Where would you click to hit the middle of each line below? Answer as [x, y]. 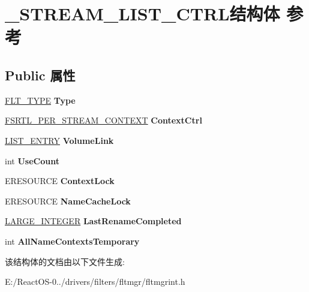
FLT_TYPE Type [40, 100]
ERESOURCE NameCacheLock [68, 201]
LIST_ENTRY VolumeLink [59, 140]
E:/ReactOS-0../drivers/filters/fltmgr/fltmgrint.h [95, 282]
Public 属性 [40, 75]
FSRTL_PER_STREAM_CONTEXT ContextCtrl [103, 120]
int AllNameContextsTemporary [72, 241]
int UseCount [32, 160]
